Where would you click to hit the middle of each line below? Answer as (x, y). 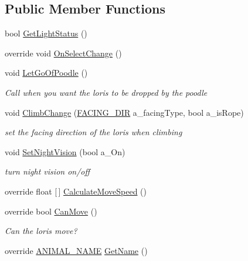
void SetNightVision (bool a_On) (65, 151)
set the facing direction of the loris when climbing (94, 132)
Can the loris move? (41, 231)
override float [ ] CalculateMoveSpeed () (76, 191)
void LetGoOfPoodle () (46, 73)
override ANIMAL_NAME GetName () (76, 250)
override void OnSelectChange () (63, 53)
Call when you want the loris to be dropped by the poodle (106, 92)
